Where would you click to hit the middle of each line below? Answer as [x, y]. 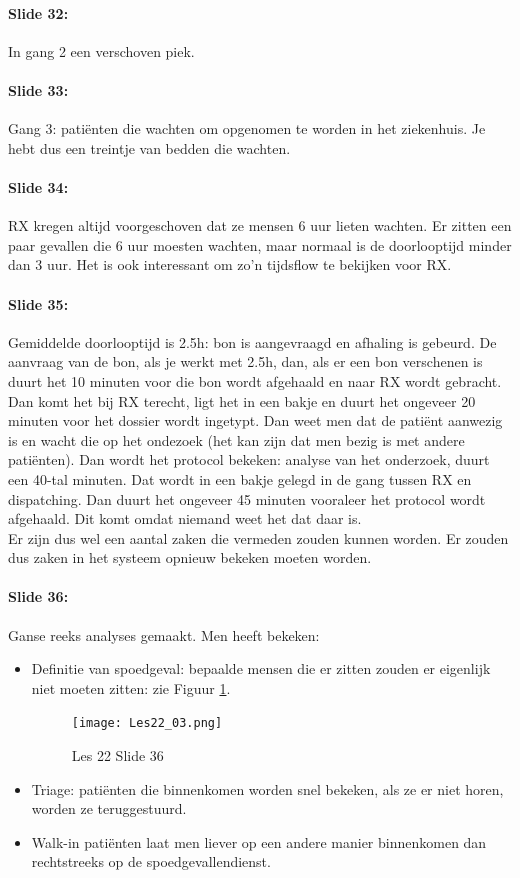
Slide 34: [38, 186]
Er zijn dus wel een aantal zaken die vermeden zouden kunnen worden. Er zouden [258, 537]
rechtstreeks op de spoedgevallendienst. [151, 861]
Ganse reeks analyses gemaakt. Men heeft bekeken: [164, 634]
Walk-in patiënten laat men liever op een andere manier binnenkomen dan [259, 841]
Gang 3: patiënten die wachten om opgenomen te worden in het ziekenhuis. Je [247, 128]
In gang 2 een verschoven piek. [101, 50]
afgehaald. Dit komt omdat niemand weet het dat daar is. [185, 518]
